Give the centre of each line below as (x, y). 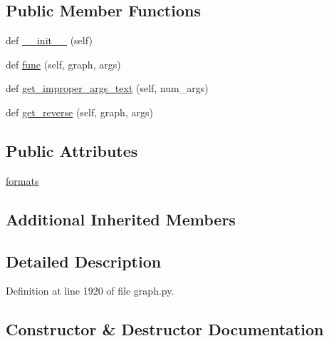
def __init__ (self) (49, 40)
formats (22, 180)
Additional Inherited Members (121, 219)
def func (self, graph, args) (63, 64)
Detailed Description (84, 261)
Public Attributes (72, 150)
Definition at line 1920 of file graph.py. (90, 291)
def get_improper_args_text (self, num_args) (107, 88)
